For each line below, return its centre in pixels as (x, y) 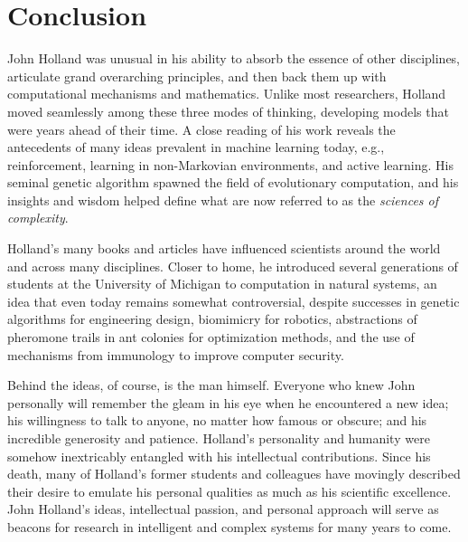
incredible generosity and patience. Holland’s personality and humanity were (219, 438)
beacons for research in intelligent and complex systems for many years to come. (229, 526)
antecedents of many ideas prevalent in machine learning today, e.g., (196, 147)
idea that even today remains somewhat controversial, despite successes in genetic (234, 301)
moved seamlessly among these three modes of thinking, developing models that (228, 111)
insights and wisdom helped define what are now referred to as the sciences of (223, 200)
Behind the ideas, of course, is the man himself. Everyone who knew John (211, 385)
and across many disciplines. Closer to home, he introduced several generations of (233, 266)
